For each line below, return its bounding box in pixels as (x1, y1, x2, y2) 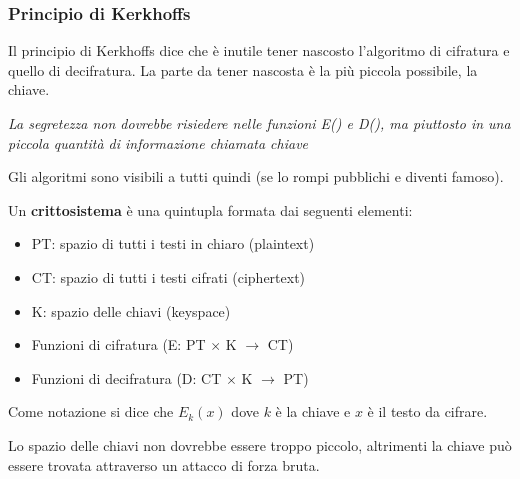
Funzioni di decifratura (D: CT (31, 367, 222, 388)
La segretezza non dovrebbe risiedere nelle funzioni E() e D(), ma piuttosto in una (8, 113, 511, 133)
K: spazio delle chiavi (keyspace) (31, 300, 231, 321)
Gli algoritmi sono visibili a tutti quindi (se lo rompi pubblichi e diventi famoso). (8, 166, 504, 187)
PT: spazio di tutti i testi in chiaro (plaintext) (31, 233, 315, 254)
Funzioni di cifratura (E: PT (31, 334, 206, 355)
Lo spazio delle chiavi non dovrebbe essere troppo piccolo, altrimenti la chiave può (8, 434, 512, 455)
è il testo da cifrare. (367, 401, 488, 422)
